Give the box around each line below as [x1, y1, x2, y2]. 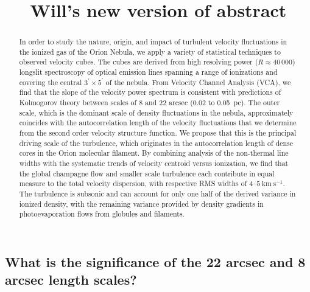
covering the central [19, 77, 82, 87]
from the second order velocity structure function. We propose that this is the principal [19, 128, 297, 138]
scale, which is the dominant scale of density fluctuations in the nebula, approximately [19, 107, 294, 117]
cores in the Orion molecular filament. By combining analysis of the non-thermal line [19, 148, 289, 158]
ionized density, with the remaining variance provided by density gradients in [19, 198, 264, 209]
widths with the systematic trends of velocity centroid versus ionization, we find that [19, 158, 289, 169]
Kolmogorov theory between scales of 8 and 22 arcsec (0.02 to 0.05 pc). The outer [19, 97, 280, 108]
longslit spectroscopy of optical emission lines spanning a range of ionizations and [19, 67, 278, 77]
